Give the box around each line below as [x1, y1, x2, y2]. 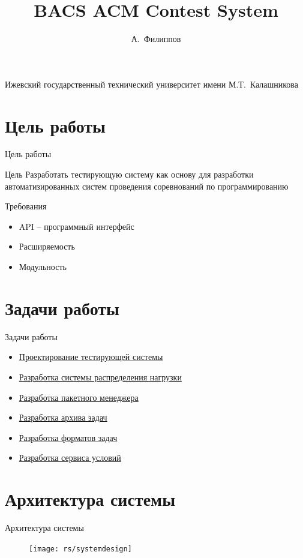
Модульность [19, 260, 67, 272]
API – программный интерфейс [19, 220, 134, 232]
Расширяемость [19, 240, 75, 253]
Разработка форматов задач [19, 431, 118, 443]
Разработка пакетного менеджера [19, 391, 139, 403]
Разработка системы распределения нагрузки [19, 370, 182, 383]
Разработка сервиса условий [19, 451, 121, 464]
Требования [5, 200, 47, 212]
